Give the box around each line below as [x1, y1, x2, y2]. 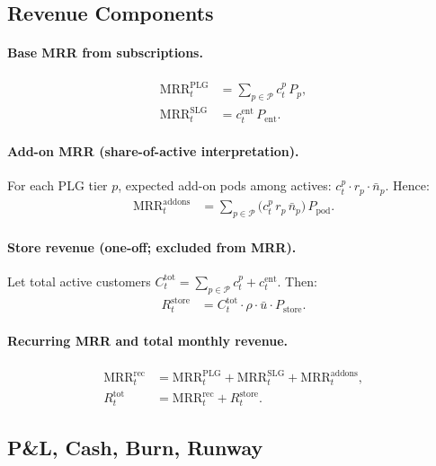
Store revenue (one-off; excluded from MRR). [7, 237, 297, 256]
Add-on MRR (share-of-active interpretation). [7, 142, 299, 161]
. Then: [277, 271, 317, 290]
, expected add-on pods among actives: [118, 176, 332, 195]
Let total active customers [7, 271, 151, 290]
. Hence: [385, 176, 430, 195]
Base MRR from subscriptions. [7, 43, 203, 62]
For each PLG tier [7, 176, 108, 195]
